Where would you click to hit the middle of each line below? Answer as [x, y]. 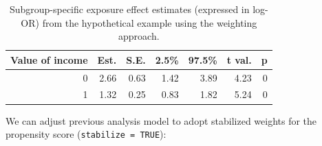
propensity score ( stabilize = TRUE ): [86, 134]
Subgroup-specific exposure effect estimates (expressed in [129, 9]
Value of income [49, 59]
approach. [139, 36]
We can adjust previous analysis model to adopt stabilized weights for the [161, 120]
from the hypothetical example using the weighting [150, 22]
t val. [239, 59]
